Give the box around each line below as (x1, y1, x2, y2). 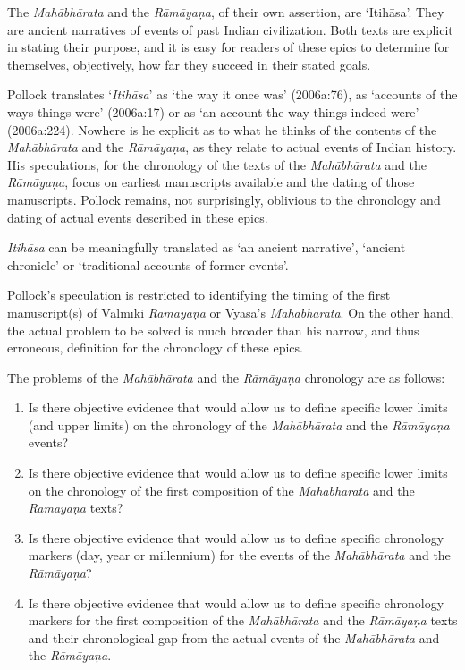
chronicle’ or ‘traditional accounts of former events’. (7, 255, 289, 274)
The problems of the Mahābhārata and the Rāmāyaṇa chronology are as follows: (7, 368, 445, 386)
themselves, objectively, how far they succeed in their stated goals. (7, 55, 371, 73)
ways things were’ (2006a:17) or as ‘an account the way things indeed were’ (7, 102, 419, 121)
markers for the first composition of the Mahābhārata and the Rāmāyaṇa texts (28, 611, 458, 630)
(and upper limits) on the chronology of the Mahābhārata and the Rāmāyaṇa (28, 415, 450, 434)
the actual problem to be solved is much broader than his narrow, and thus (7, 320, 419, 339)
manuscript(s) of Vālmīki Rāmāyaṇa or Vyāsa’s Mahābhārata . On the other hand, (7, 302, 454, 321)
